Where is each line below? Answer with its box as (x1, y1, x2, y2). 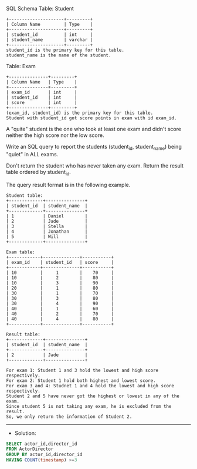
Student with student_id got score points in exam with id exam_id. (6, 115, 177, 121)
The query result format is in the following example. (6, 181, 131, 188)
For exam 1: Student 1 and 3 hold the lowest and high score (6, 367, 159, 373)
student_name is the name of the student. (6, 52, 111, 58)
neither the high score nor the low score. (6, 132, 104, 139)
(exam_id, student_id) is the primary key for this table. (6, 110, 154, 116)
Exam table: (6, 249, 35, 255)
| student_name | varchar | (6, 37, 93, 43)
